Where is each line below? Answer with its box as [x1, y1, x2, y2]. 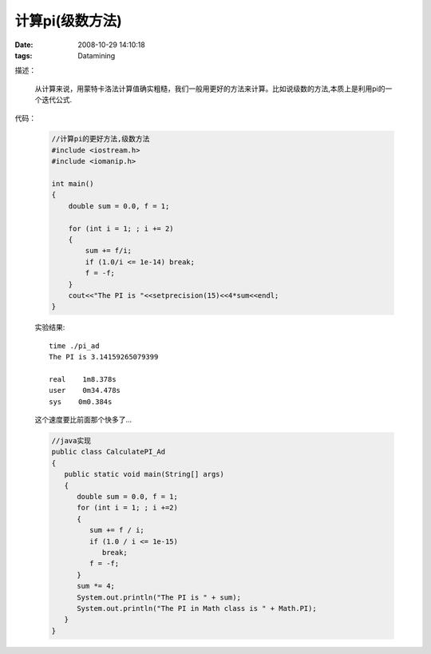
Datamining [77, 50, 116, 60]
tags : [14, 50, 33, 60]
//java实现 [51, 436, 92, 446]
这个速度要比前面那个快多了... [34, 415, 132, 425]
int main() [51, 180, 94, 188]
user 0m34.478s [49, 386, 121, 395]
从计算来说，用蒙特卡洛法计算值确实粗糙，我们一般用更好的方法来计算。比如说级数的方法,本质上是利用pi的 [34, 84, 386, 93]
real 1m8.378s [49, 375, 117, 383]
